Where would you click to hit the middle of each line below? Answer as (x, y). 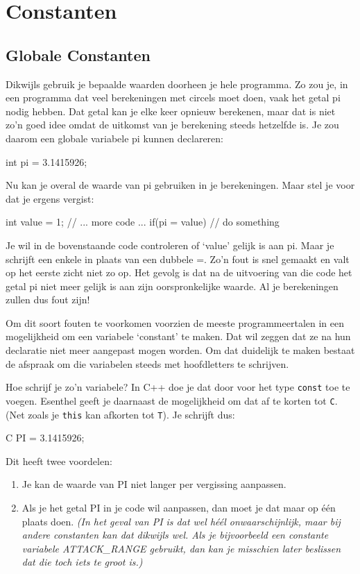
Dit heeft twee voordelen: (59, 461)
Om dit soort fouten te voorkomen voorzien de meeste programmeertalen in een (175, 322)
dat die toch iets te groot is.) (82, 562)
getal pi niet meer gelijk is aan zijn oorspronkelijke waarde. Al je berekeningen (172, 286)
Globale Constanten (78, 54)
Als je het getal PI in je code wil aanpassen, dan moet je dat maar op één (179, 508)
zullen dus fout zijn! (48, 299)
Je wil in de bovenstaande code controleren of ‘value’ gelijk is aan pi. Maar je (170, 245)
